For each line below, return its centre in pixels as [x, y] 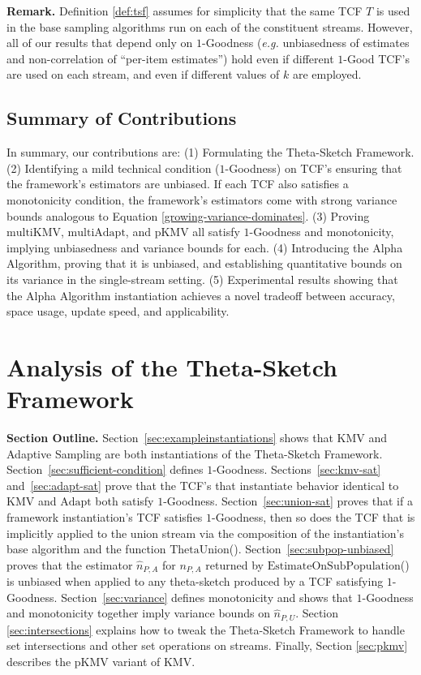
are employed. [327, 74]
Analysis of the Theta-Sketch [172, 366]
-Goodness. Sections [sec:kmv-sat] [297, 469]
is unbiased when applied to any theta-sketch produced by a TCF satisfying [195, 581]
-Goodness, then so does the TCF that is [314, 516]
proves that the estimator [70, 564]
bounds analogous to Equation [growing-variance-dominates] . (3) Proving [188, 215]
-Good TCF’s [376, 58]
